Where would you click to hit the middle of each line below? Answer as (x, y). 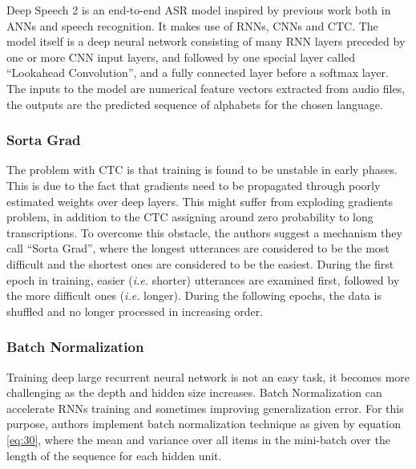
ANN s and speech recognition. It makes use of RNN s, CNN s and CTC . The (192, 25)
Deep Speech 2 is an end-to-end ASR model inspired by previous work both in (199, 10)
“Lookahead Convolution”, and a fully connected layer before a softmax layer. (198, 73)
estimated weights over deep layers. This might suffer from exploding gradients (200, 201)
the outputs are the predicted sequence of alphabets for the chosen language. (195, 104)
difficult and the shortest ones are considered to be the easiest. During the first (200, 263)
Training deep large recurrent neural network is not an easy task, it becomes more (208, 376)
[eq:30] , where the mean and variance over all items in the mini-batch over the (198, 439)
